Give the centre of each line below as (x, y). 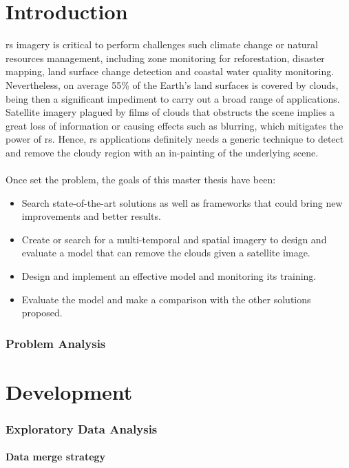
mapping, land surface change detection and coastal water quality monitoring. (170, 71)
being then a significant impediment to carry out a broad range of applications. (173, 98)
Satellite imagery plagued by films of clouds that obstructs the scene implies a (170, 112)
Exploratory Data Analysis (82, 428)
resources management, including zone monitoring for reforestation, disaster (165, 58)
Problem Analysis (56, 343)
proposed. (42, 313)
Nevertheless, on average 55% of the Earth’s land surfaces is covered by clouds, (172, 84)
